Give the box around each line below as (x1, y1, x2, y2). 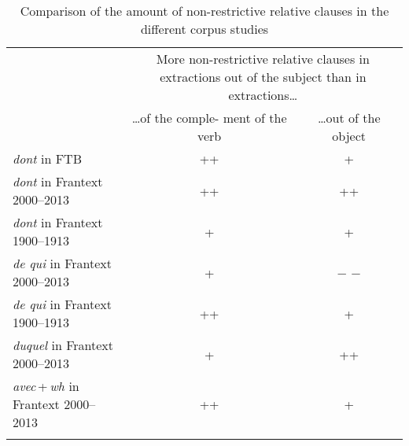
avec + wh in (13, 377, 79, 395)
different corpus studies (140, 20, 269, 38)
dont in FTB (13, 149, 82, 168)
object (332, 127, 367, 145)
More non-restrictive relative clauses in (156, 50, 370, 68)
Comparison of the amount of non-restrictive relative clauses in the (20, 2, 389, 20)
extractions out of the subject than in (160, 68, 367, 86)
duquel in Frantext (13, 336, 114, 354)
